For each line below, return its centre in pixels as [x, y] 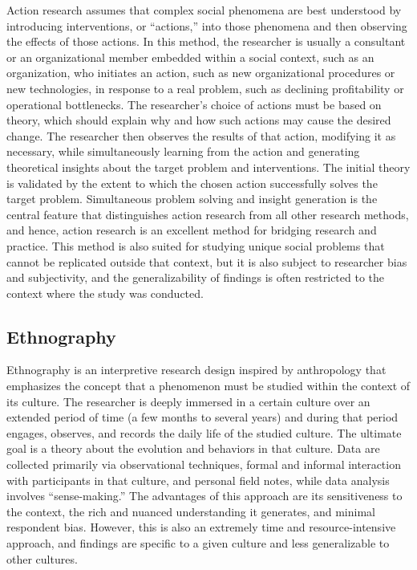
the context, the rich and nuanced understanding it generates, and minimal [191, 511]
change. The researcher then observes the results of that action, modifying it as [201, 135]
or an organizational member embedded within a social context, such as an [190, 57]
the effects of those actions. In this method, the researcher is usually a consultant [206, 41]
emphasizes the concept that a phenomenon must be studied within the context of [208, 386]
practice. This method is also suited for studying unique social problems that [196, 245]
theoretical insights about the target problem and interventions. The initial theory [208, 167]
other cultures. [42, 558]
